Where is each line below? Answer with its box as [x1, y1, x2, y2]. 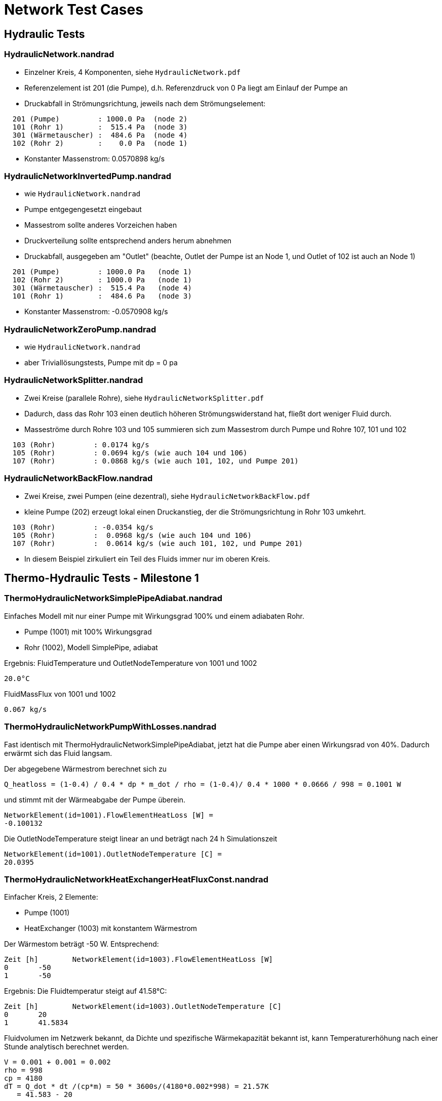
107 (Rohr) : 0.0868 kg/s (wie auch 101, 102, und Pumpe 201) [12, 456, 299, 465]
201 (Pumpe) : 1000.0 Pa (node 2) [12, 114, 188, 123]
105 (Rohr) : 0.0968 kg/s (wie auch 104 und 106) [12, 531, 252, 539]
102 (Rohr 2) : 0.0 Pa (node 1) [12, 139, 188, 147]
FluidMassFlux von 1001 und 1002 [4, 689, 116, 698]
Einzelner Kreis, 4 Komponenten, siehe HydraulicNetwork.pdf [24, 67, 241, 76]
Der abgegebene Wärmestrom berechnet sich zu [4, 764, 167, 773]
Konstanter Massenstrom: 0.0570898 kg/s [24, 154, 165, 163]
